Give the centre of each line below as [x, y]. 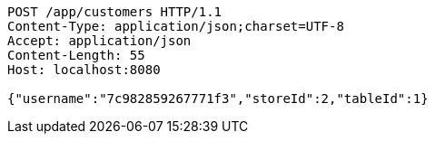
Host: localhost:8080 [84, 70]
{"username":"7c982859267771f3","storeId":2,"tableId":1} [218, 99]
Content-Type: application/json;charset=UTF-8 [176, 26]
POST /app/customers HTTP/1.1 [115, 12]
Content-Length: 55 [76, 55]
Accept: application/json [99, 41]
